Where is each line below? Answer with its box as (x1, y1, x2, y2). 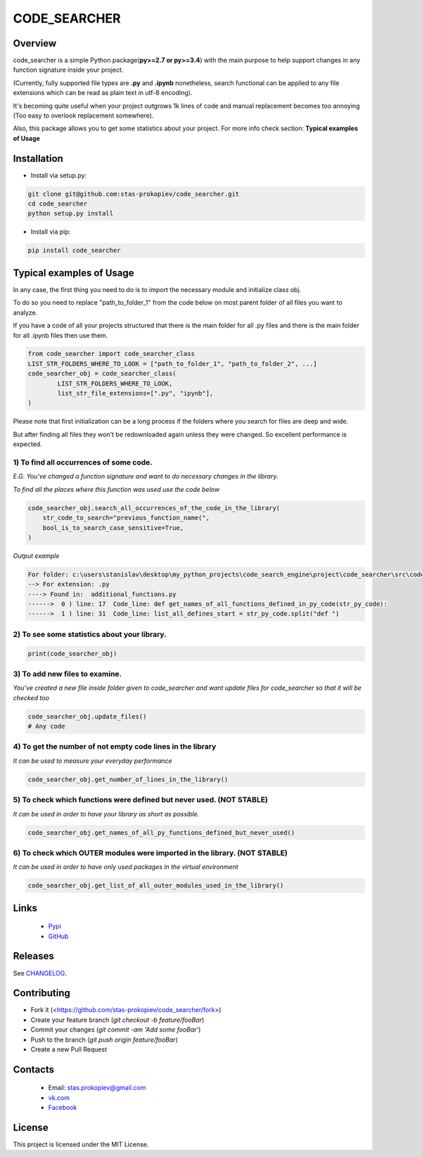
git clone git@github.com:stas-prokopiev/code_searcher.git (27, 190, 240, 198)
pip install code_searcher (27, 246, 121, 255)
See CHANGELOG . (13, 968, 67, 978)
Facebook (48, 1104, 77, 1112)
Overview (13, 37, 57, 49)
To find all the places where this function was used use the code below (13, 485, 220, 493)
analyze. (13, 308, 38, 317)
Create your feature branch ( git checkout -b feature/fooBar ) (30, 1016, 205, 1024)
